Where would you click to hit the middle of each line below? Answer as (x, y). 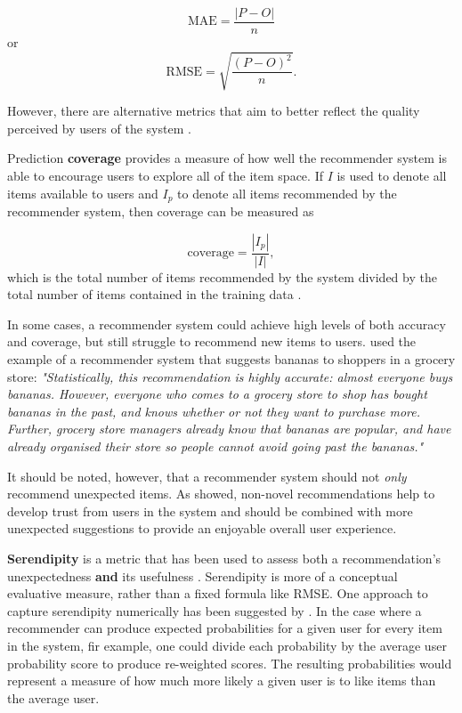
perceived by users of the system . (99, 128)
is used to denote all (392, 175)
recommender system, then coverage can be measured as (161, 211)
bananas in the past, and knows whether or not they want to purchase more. (214, 411)
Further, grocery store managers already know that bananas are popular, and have (229, 429)
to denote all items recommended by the (287, 193)
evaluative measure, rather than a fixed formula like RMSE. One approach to (218, 593)
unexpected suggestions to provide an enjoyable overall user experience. (202, 528)
